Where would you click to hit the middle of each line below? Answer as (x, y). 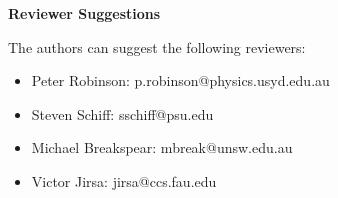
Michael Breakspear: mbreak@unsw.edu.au (162, 147)
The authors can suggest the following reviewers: (157, 46)
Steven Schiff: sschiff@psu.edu (122, 113)
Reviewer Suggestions (84, 13)
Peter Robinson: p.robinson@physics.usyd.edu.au (180, 80)
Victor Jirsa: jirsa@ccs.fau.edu (124, 180)
